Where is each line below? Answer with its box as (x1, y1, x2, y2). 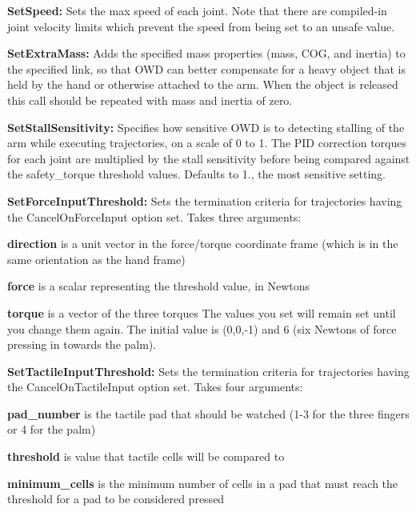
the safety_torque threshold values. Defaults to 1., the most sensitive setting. (7, 166, 386, 182)
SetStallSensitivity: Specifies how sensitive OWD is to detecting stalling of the (7, 118, 405, 135)
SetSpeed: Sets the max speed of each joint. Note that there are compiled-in (7, 2, 387, 18)
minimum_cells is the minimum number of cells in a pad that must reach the (7, 474, 398, 491)
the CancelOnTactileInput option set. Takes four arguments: (7, 378, 303, 395)
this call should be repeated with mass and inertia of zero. (7, 91, 293, 108)
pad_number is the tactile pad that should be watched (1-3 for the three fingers (7, 405, 410, 422)
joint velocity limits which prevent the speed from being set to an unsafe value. (7, 18, 395, 34)
